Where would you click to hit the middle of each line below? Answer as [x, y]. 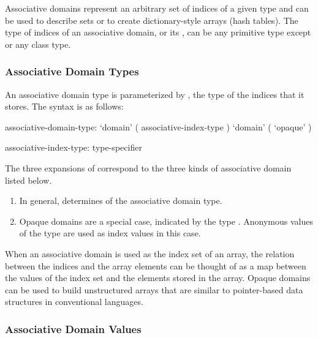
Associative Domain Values [73, 329]
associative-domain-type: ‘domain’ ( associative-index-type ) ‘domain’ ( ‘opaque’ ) [158, 126]
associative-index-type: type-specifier [74, 147]
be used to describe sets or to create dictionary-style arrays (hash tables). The [152, 20]
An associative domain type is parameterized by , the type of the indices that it [155, 94]
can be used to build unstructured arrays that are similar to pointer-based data [154, 289]
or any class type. [38, 44]
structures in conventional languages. [74, 302]
